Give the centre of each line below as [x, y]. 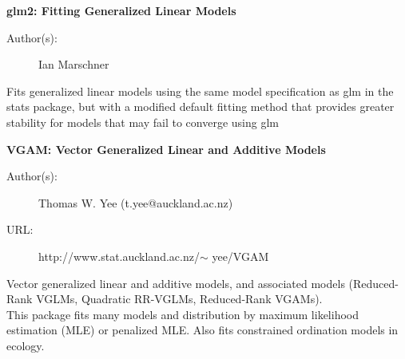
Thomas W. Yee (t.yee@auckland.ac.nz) [136, 202]
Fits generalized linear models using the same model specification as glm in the [200, 91]
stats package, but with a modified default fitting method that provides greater [201, 107]
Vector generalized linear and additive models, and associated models [176, 283]
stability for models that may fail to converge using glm [143, 122]
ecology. [26, 345]
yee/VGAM [240, 256]
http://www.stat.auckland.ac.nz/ [119, 256]
